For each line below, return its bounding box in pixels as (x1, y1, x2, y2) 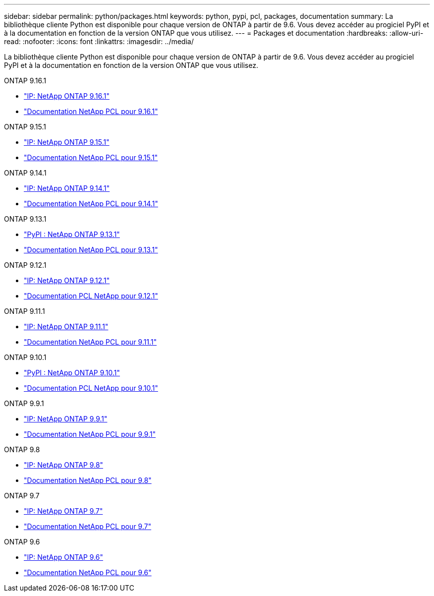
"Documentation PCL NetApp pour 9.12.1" (24, 292, 159, 300)
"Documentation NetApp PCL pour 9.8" (24, 476, 152, 484)
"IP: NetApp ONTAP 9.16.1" (24, 92, 109, 100)
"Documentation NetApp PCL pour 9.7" (24, 522, 152, 531)
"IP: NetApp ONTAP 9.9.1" (24, 415, 108, 423)
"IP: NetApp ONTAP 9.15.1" (24, 138, 109, 146)
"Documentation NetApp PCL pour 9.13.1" (24, 245, 158, 254)
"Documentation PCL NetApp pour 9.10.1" (24, 384, 158, 392)
